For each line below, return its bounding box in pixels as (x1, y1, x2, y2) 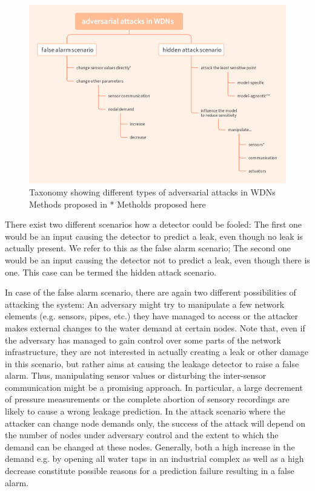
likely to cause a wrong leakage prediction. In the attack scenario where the (5, 405, 285, 418)
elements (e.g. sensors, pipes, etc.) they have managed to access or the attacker (5, 310, 298, 322)
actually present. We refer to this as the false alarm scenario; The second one (5, 242, 291, 254)
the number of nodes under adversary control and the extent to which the (5, 428, 279, 441)
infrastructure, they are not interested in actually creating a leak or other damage (5, 345, 308, 358)
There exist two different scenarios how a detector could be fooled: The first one (5, 218, 302, 231)
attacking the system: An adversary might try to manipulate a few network (5, 297, 285, 310)
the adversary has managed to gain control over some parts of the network (5, 333, 281, 346)
